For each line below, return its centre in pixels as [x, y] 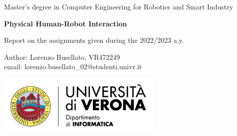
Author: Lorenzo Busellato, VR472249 [62, 57]
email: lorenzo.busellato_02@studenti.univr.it [73, 67]
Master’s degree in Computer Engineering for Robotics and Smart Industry [119, 6]
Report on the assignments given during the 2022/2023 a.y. [94, 40]
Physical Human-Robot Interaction [66, 23]
